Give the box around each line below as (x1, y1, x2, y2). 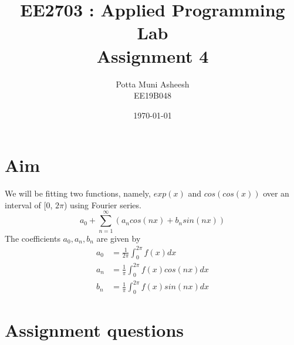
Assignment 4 (96, 43, 209, 67)
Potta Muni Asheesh (116, 77, 190, 90)
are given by (96, 232, 141, 244)
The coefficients (5, 232, 60, 244)
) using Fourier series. (63, 198, 141, 211)
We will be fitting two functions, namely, (5, 187, 151, 199)
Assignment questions (5, 318, 184, 342)
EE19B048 (134, 89, 171, 102)
